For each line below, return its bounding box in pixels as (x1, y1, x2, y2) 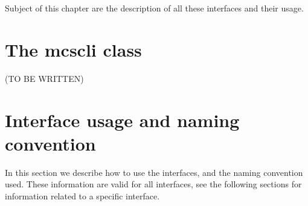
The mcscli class (5, 37, 142, 61)
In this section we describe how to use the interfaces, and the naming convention (5, 166, 303, 178)
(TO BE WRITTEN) (5, 72, 84, 84)
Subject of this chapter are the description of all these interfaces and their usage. (5, 2, 304, 14)
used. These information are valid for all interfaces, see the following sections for (5, 178, 302, 190)
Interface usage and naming (5, 107, 240, 132)
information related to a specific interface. (5, 189, 160, 202)
